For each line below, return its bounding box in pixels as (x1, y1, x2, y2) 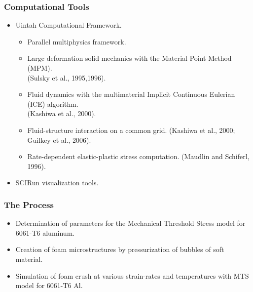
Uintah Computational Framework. (15, 20, 122, 30)
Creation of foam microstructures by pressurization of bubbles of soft (15, 244, 224, 254)
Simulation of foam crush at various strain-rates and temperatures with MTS (15, 270, 249, 281)
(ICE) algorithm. (27, 98, 78, 109)
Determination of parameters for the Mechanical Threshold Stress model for (15, 218, 246, 228)
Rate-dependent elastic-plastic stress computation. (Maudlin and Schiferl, (27, 151, 250, 162)
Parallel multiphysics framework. (27, 36, 126, 46)
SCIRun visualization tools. (15, 177, 99, 188)
